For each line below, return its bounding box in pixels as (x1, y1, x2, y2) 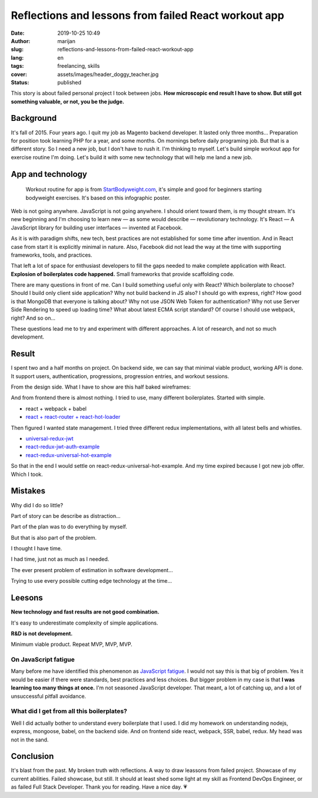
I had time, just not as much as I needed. (11, 556, 110, 563)
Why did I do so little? (11, 501, 64, 508)
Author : (11, 37, 31, 44)
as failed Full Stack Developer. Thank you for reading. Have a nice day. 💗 (11, 783, 188, 790)
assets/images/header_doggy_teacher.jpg (57, 71, 159, 78)
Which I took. (11, 471, 44, 478)
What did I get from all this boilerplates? (11, 707, 128, 715)
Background (11, 113, 57, 123)
